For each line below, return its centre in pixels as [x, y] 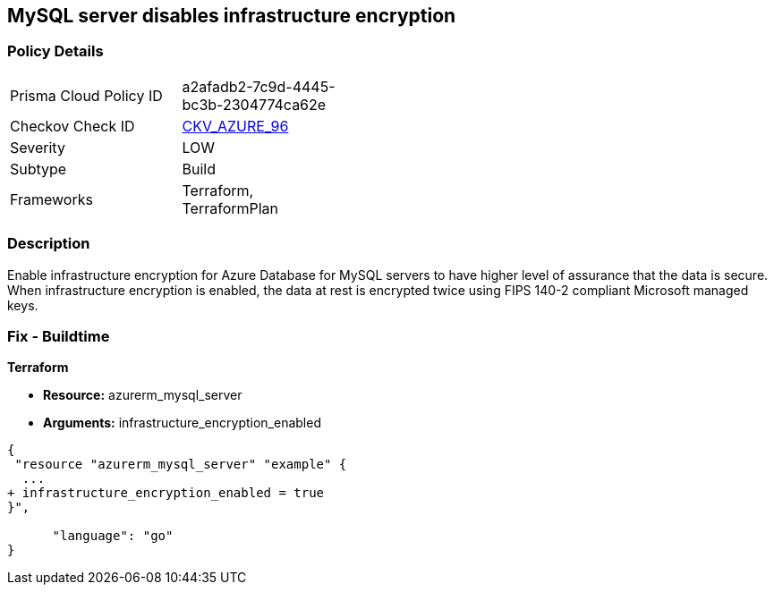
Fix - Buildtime [59, 336]
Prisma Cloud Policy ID [86, 95]
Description [49, 244]
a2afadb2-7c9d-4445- [259, 86]
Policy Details [55, 51]
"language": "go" [113, 536]
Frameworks [51, 199]
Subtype [38, 169]
